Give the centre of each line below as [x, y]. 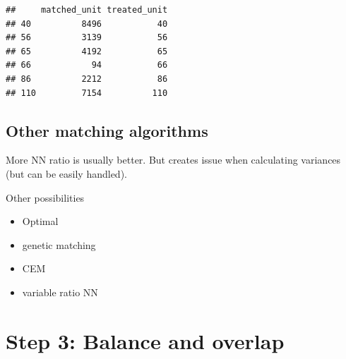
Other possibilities [45, 197]
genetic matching [59, 244]
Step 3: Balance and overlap [145, 340]
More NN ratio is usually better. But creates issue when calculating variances [173, 160]
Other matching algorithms [107, 130]
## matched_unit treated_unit [87, 10]
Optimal [40, 221]
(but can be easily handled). [66, 173]
